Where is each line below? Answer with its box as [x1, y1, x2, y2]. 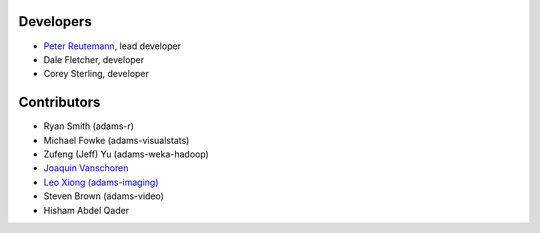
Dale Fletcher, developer [43, 53, 145, 65]
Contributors [18, 94, 101, 111]
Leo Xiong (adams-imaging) [43, 176, 159, 188]
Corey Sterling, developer [43, 68, 150, 80]
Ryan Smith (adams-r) [43, 120, 135, 132]
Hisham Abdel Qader [43, 204, 130, 216]
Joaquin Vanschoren [43, 162, 129, 174]
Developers [18, 13, 92, 30]
